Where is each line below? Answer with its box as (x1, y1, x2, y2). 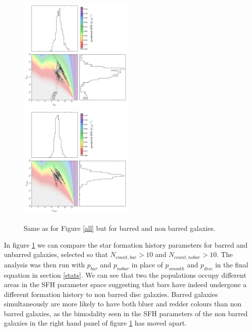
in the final (215, 259, 249, 269)
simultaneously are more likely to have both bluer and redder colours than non (4, 298, 242, 309)
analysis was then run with (4, 259, 85, 269)
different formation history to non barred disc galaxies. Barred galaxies (4, 289, 218, 299)
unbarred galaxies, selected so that (4, 249, 108, 259)
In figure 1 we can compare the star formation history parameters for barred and (4, 239, 248, 250)
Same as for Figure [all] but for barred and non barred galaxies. (24, 223, 216, 233)
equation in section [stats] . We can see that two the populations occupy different (4, 269, 247, 280)
